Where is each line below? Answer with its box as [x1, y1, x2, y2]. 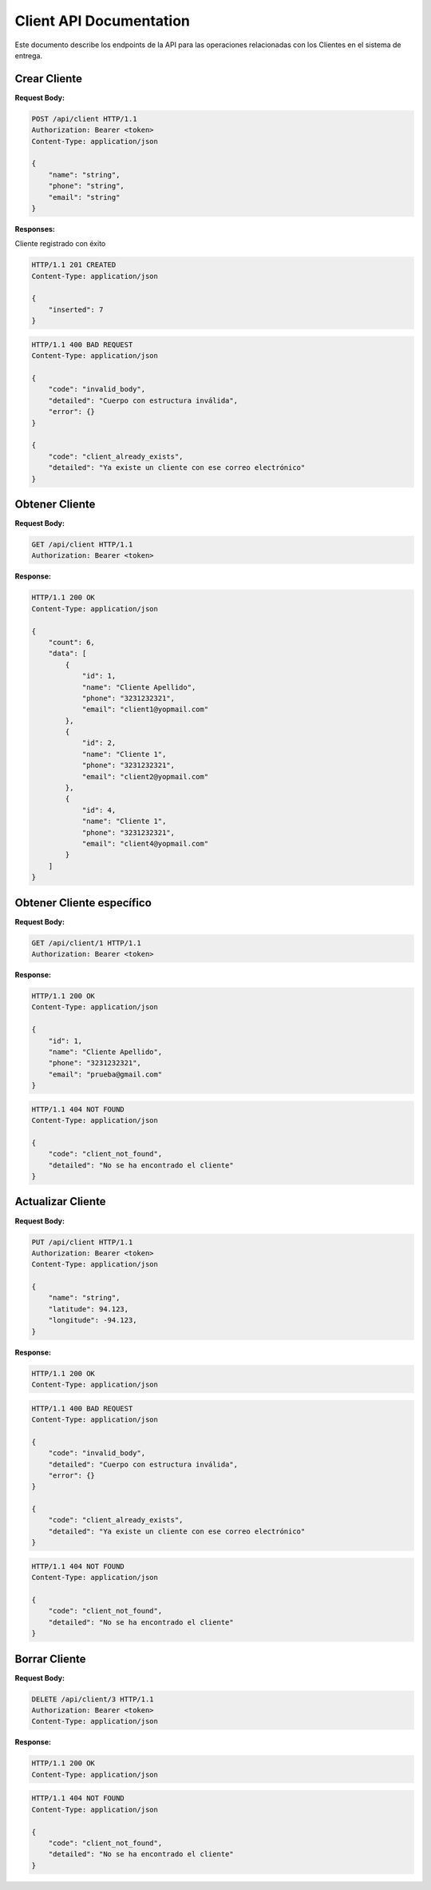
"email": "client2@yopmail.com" [81, 772, 209, 781]
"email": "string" [48, 193, 121, 201]
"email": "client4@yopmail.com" [81, 839, 209, 848]
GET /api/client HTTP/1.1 [31, 540, 133, 549]
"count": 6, [48, 638, 96, 647]
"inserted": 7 [48, 304, 104, 314]
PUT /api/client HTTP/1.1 [31, 1237, 133, 1247]
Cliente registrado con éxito [14, 239, 106, 249]
